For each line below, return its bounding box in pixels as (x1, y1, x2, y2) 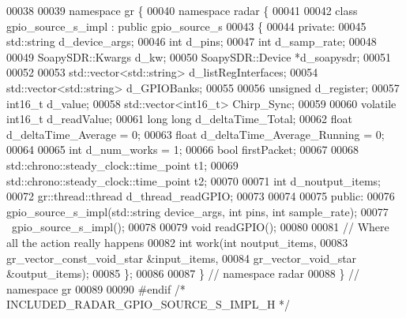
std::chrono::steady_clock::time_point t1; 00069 (6, 156, 239, 173)
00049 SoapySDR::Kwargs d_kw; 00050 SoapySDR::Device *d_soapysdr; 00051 (6, 48, 392, 65)
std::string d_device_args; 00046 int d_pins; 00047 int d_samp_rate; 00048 (6, 33, 377, 50)
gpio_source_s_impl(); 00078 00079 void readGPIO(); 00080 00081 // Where (11, 219, 389, 235)
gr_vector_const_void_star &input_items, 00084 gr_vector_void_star (6, 249, 357, 266)
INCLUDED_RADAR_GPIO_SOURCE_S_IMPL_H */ (6, 296, 291, 312)
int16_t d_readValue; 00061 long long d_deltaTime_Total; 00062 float (6, 110, 353, 127)
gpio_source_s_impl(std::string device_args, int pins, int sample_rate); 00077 (6, 203, 389, 219)
